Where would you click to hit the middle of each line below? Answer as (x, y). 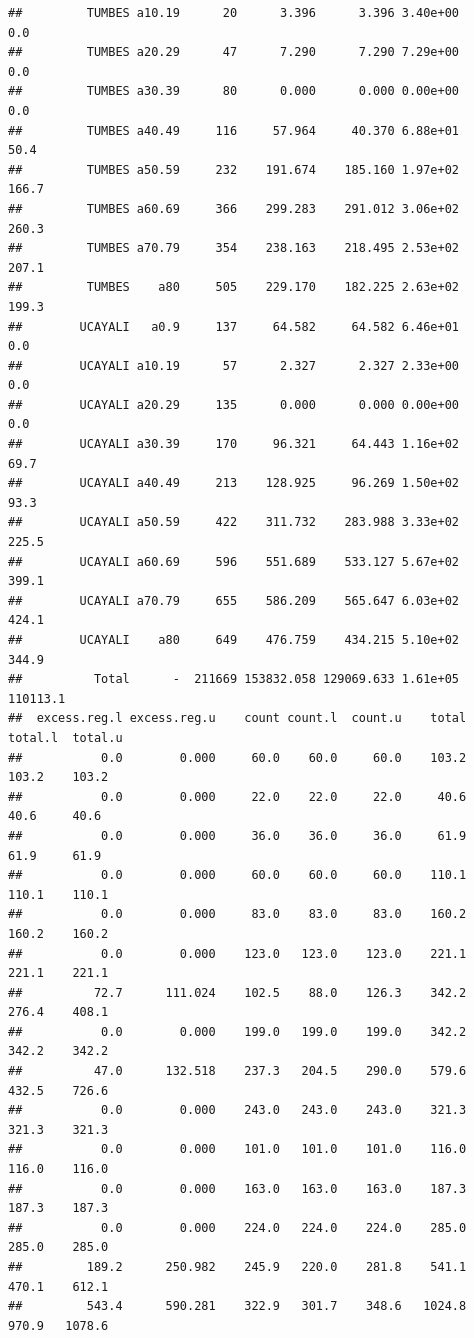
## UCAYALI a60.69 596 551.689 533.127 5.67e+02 (234, 561)
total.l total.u (65, 737)
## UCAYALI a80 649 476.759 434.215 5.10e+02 (234, 640)
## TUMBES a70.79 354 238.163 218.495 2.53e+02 (234, 248)
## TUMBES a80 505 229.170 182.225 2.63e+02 (234, 287)
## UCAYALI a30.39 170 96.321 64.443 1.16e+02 (234, 444)
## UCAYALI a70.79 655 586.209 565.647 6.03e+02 (234, 600)
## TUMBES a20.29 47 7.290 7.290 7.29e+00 (234, 52)
